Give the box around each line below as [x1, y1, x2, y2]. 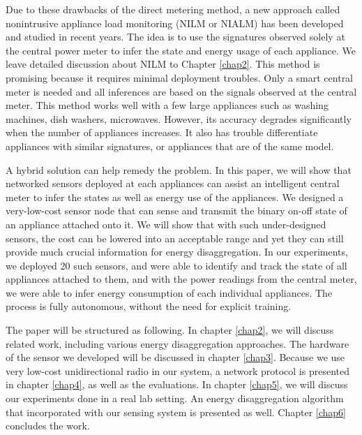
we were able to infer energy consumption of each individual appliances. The [6, 285, 333, 300]
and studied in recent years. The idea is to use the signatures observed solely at [6, 29, 345, 44]
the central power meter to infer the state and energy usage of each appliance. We [6, 43, 356, 57]
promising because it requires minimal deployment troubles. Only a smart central [6, 70, 354, 84]
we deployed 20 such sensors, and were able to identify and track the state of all [6, 258, 347, 272]
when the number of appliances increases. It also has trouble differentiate [6, 125, 318, 140]
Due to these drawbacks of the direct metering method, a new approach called [6, 2, 340, 16]
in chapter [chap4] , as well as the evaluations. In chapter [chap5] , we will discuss [6, 377, 348, 392]
